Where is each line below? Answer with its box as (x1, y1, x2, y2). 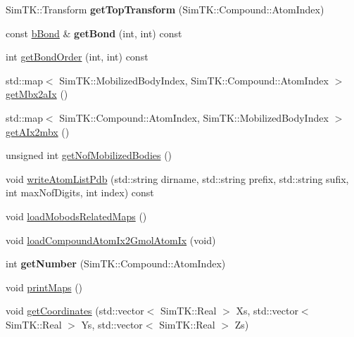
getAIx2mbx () (6, 124, 70, 139)
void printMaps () (6, 279, 83, 294)
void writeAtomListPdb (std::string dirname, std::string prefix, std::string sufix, (6, 171, 349, 186)
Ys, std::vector (81, 317, 143, 331)
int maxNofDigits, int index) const (6, 185, 154, 200)
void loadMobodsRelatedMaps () (6, 208, 147, 223)
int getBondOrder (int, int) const (6, 49, 148, 64)
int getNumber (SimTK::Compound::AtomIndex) (6, 256, 226, 271)
